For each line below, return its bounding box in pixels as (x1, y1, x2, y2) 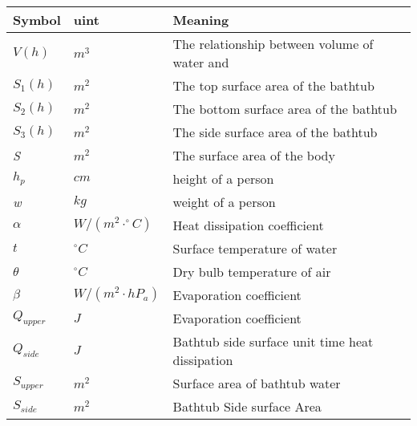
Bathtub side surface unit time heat (172, 331, 374, 351)
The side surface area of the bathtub (172, 122, 378, 141)
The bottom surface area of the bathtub (172, 99, 397, 118)
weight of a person (172, 192, 276, 211)
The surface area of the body (172, 145, 335, 164)
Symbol (13, 10, 61, 29)
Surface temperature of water (172, 238, 338, 258)
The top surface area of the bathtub (172, 75, 374, 95)
